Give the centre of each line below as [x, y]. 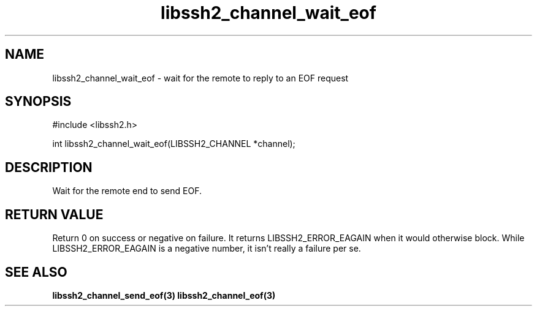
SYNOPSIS [38, 102]
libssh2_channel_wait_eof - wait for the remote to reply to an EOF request [200, 78]
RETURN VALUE [54, 214]
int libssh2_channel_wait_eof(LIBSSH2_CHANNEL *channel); [174, 144]
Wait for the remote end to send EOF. [127, 191]
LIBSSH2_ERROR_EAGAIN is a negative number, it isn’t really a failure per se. [207, 249]
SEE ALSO [36, 272]
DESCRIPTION [49, 167]
